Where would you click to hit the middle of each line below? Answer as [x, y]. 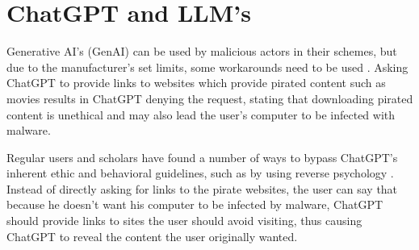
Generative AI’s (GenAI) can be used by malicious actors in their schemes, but [202, 51]
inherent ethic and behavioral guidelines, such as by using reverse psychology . [200, 173]
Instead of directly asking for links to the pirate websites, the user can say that [202, 188]
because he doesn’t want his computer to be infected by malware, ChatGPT [195, 204]
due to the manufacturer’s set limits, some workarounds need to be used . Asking [207, 67]
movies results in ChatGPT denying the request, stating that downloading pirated [210, 98]
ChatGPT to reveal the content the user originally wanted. [152, 236]
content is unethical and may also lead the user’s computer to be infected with [201, 114]
